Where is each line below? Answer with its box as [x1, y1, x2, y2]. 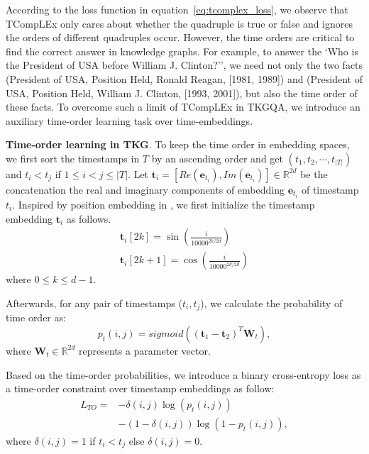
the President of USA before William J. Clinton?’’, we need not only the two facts [6, 57, 363, 72]
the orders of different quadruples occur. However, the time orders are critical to [6, 30, 355, 45]
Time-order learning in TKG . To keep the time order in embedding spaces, [6, 137, 350, 152]
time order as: [6, 310, 66, 325]
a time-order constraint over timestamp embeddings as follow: [6, 381, 275, 396]
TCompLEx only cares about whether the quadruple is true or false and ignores [6, 16, 353, 31]
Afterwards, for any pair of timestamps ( [6, 295, 182, 310]
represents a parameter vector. [78, 343, 211, 358]
